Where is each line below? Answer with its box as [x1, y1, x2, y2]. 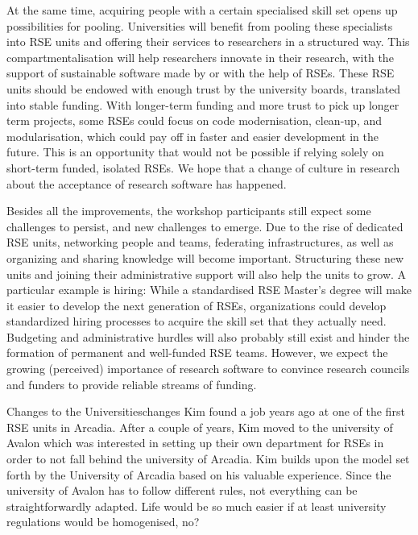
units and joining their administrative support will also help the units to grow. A [6, 265, 407, 282]
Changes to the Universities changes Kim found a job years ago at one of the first [6, 403, 405, 420]
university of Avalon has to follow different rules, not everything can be [6, 482, 358, 499]
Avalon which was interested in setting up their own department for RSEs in [6, 434, 384, 451]
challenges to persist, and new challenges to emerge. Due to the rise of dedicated [6, 218, 404, 234]
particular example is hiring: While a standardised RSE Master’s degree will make [6, 281, 412, 298]
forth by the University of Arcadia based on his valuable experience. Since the [6, 466, 391, 483]
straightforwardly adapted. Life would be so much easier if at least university [6, 497, 387, 514]
